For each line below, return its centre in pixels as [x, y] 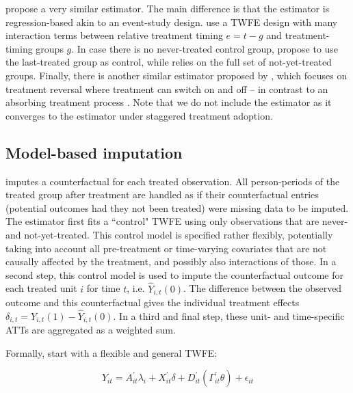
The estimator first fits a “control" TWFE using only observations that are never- [177, 221]
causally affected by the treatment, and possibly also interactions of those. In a [171, 261]
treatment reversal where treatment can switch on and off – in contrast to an [167, 89]
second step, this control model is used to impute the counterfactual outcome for [174, 274]
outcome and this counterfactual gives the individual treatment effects [153, 302]
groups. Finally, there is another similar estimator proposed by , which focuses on [176, 75]
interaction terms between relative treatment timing [114, 35]
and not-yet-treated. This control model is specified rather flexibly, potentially [169, 234]
